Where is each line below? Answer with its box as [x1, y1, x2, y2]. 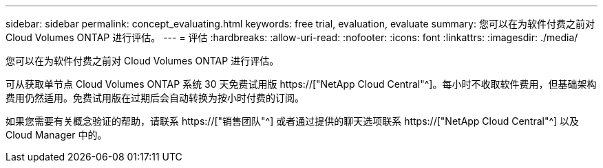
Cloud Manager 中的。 [6, 129, 107, 141]
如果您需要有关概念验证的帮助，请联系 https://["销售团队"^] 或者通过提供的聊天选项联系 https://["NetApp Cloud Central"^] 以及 [6, 115, 580, 127]
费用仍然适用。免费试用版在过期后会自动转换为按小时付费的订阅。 [6, 92, 304, 104]
